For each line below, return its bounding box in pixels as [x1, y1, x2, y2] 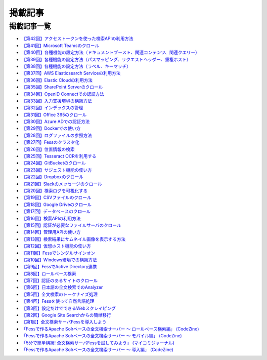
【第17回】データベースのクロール [21, 208, 91, 214]
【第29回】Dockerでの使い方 [21, 125, 81, 131]
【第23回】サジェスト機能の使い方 [21, 167, 92, 173]
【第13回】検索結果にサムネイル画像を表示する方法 [21, 236, 126, 242]
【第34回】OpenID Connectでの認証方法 [21, 91, 105, 97]
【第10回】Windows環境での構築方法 [21, 257, 97, 263]
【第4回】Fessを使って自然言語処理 [21, 298, 94, 304]
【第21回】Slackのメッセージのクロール [21, 181, 102, 187]
